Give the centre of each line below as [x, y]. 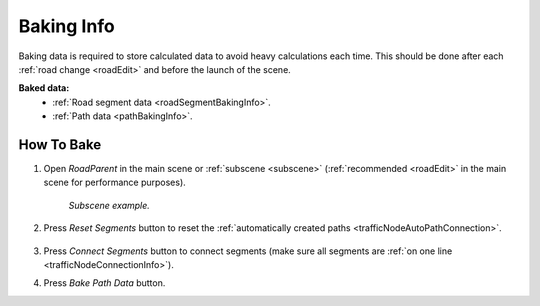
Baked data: [44, 88]
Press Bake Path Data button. [104, 283]
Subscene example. [109, 205]
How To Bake [60, 144]
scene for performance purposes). [115, 182]
